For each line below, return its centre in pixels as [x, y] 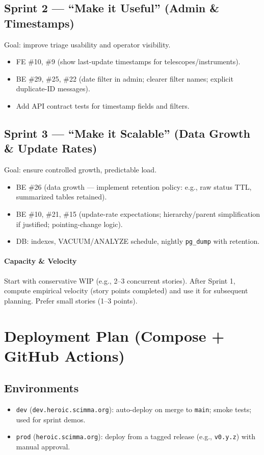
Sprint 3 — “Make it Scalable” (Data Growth [127, 133]
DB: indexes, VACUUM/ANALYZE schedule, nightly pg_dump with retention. [138, 241]
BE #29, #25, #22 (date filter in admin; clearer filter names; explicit [125, 78]
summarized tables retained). [61, 197]
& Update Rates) [51, 148]
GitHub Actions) [64, 355]
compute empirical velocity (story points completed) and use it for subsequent [126, 290]
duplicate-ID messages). [53, 89]
